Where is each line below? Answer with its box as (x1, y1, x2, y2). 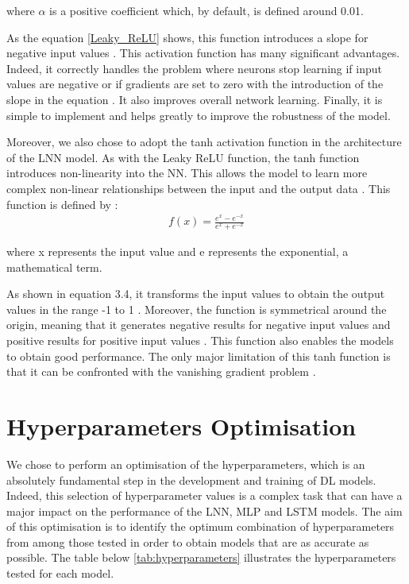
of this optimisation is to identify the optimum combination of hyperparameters (6, 518, 395, 535)
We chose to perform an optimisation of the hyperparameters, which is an (6, 455, 365, 472)
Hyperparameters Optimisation (6, 409, 357, 442)
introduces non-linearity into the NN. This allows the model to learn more (6, 164, 368, 181)
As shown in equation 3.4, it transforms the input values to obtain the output (6, 285, 385, 302)
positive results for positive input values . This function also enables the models (6, 332, 394, 349)
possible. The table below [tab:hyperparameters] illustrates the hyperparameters (6, 549, 396, 566)
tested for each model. (6, 565, 114, 582)
